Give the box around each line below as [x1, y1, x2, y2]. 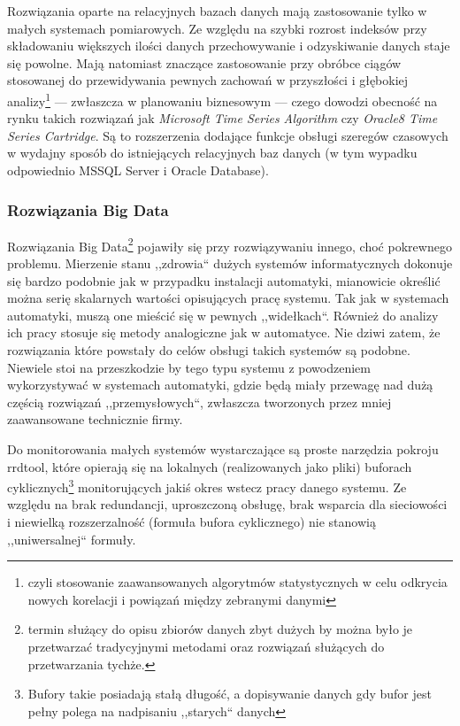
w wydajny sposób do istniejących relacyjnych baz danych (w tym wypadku [7, 143, 418, 162]
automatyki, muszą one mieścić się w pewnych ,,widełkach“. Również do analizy [7, 305, 439, 324]
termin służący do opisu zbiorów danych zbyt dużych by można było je [27, 620, 413, 638]
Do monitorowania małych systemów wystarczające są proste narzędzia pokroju [7, 440, 439, 458]
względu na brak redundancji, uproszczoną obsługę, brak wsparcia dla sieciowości [7, 495, 448, 514]
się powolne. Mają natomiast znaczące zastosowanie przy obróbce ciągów [7, 53, 402, 72]
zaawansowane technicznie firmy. [7, 410, 183, 429]
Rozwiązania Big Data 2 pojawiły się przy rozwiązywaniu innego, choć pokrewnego [7, 234, 452, 255]
